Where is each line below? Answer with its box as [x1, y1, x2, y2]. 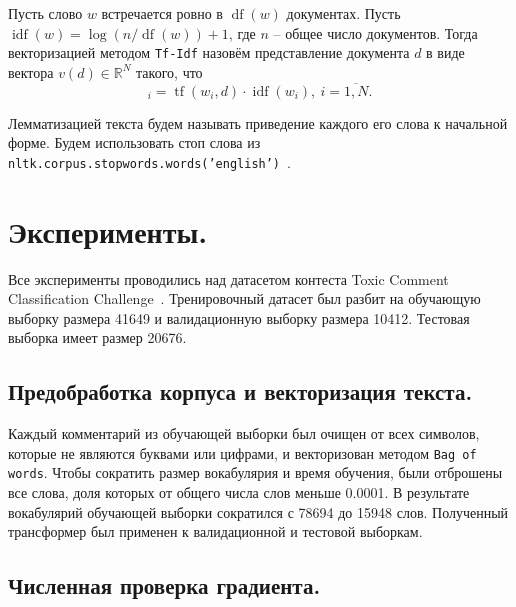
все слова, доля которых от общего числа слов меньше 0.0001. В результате [8, 482, 470, 503]
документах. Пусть [286, 3, 401, 23]
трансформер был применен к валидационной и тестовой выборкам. [8, 521, 423, 542]
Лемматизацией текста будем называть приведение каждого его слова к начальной [8, 112, 508, 133]
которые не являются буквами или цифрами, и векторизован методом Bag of [8, 442, 477, 463]
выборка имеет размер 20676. [8, 327, 187, 348]
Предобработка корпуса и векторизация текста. [8, 376, 473, 407]
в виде [426, 42, 465, 63]
